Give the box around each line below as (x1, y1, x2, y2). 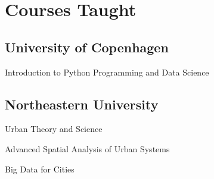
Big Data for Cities (5, 162, 75, 175)
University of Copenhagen (5, 37, 169, 56)
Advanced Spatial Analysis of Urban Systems (5, 142, 170, 155)
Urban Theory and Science (5, 123, 103, 135)
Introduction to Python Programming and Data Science (5, 65, 209, 78)
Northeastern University (5, 95, 159, 113)
